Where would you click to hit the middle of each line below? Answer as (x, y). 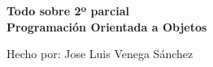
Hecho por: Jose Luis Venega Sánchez (100, 54)
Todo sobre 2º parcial (68, 10)
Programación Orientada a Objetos (107, 26)
